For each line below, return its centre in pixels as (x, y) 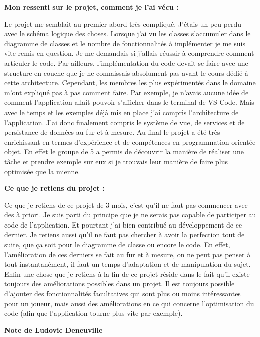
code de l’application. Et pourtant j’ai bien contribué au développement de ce (123, 224)
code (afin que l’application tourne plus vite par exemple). (93, 313)
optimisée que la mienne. (42, 171)
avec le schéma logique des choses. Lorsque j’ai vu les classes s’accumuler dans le (127, 33)
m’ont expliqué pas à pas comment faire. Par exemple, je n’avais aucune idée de (126, 92)
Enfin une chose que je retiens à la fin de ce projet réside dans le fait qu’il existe (127, 273)
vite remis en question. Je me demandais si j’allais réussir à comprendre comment (129, 53)
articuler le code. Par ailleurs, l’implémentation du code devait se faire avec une (126, 63)
